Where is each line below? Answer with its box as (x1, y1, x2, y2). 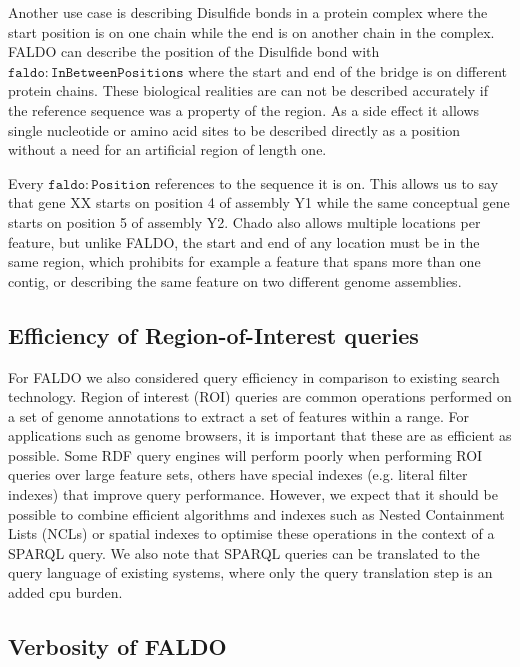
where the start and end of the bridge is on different (188, 60, 507, 81)
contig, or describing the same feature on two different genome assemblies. (8, 270, 462, 291)
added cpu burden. (8, 582, 123, 603)
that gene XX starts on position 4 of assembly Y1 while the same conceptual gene (8, 192, 510, 213)
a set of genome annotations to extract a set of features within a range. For (8, 405, 470, 426)
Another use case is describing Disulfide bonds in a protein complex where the (8, 2, 488, 22)
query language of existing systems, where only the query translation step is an (8, 562, 493, 583)
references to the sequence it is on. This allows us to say (154, 172, 499, 193)
